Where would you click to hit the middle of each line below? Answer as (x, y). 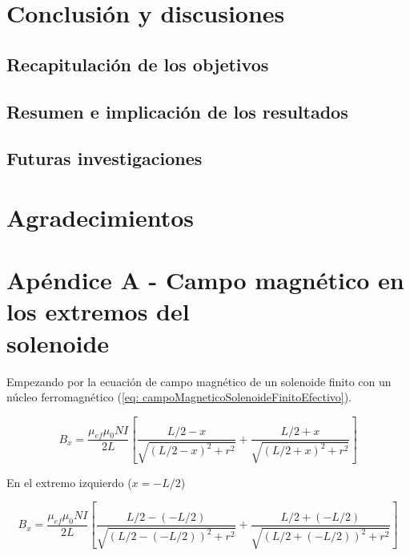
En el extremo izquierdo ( (69, 482)
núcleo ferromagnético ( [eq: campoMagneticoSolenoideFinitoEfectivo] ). (179, 397)
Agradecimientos (100, 217)
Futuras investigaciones (105, 158)
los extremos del (98, 311)
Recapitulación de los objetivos (138, 64)
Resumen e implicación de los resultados (177, 111)
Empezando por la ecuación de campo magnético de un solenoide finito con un (199, 381)
